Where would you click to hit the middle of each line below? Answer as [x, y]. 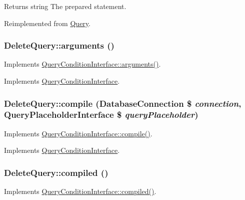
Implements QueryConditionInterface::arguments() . [82, 64]
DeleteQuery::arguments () [59, 45]
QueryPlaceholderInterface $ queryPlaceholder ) [101, 115]
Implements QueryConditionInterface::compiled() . [80, 191]
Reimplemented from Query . [47, 23]
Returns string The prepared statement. [65, 6]
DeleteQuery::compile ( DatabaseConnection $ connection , [123, 103]
